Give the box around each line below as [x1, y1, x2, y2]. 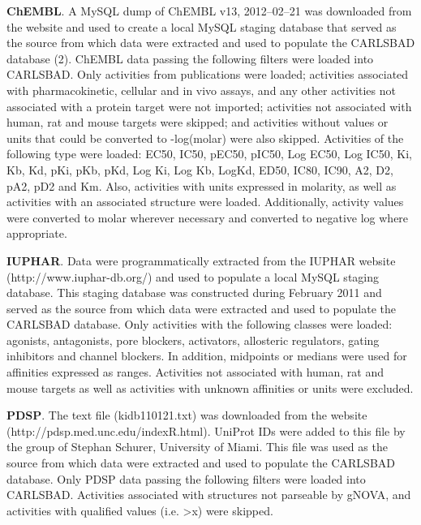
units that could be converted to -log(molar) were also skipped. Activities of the [6, 129, 404, 146]
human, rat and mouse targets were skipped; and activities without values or [6, 114, 389, 131]
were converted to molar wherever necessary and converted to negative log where [6, 209, 409, 226]
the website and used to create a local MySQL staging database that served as [6, 18, 397, 35]
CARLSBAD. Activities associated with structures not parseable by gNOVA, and [6, 486, 411, 503]
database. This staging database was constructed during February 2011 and [6, 284, 382, 301]
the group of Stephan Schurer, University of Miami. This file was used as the [6, 438, 388, 455]
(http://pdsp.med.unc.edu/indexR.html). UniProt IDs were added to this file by [6, 422, 406, 439]
